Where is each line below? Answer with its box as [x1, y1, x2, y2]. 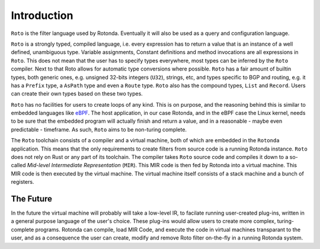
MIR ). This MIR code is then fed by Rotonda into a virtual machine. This [124, 162, 297, 169]
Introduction [11, 9, 73, 22]
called [11, 162, 26, 169]
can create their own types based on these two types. [11, 90, 143, 97]
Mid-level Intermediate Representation [27, 162, 121, 169]
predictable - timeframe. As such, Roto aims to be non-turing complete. [11, 126, 187, 133]
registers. [11, 178, 34, 186]
